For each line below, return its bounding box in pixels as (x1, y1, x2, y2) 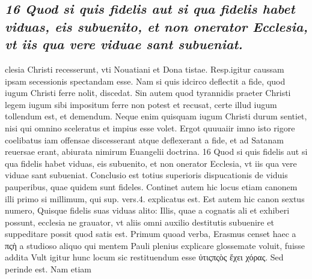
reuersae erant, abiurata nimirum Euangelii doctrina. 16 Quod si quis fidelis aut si (5, 145, 308, 158)
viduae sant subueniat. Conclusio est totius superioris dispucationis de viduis (5, 169, 288, 181)
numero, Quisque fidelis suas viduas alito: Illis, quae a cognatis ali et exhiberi (5, 204, 290, 217)
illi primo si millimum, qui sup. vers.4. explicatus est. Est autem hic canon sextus (5, 192, 305, 205)
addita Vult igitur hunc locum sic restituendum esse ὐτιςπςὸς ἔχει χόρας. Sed (5, 251, 284, 263)
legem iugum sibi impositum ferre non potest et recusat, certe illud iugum (5, 98, 277, 110)
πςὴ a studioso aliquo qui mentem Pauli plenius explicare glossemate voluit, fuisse (5, 239, 305, 251)
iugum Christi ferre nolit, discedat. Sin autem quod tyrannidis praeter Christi (5, 86, 291, 99)
